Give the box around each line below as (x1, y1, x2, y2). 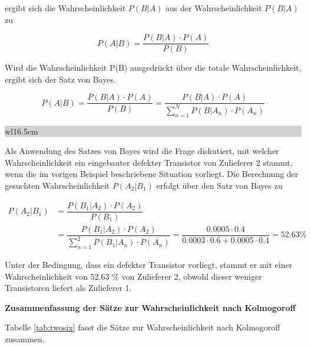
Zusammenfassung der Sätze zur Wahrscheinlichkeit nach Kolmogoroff (5, 301, 296, 313)
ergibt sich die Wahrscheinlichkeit (5, 2, 126, 14)
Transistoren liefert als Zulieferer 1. (5, 281, 132, 294)
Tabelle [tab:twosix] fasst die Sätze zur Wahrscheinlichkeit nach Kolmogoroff (5, 321, 280, 333)
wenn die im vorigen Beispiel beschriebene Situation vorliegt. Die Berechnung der (5, 168, 299, 180)
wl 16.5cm (5, 125, 38, 137)
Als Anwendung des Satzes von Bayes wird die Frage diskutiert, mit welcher (5, 145, 279, 157)
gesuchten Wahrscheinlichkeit (5, 179, 110, 192)
